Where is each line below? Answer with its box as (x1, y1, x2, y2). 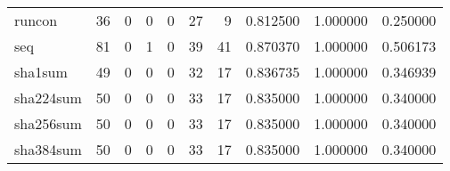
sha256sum (14, 113, 82, 134)
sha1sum (14, 61, 68, 82)
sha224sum (14, 87, 82, 108)
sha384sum (14, 139, 82, 159)
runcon (14, 10, 58, 30)
